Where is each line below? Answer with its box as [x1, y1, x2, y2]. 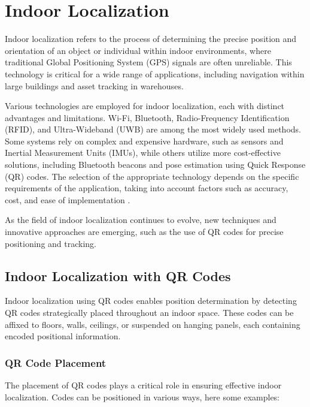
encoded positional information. [5, 330, 121, 342]
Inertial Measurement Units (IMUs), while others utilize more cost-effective [5, 146, 281, 159]
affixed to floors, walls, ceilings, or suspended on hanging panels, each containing [5, 318, 300, 330]
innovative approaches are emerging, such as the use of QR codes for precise [5, 225, 284, 238]
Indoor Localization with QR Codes [5, 266, 231, 285]
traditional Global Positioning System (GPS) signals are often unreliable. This [5, 56, 292, 68]
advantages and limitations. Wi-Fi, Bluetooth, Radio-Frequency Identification [5, 111, 290, 123]
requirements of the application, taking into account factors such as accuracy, [5, 182, 288, 194]
